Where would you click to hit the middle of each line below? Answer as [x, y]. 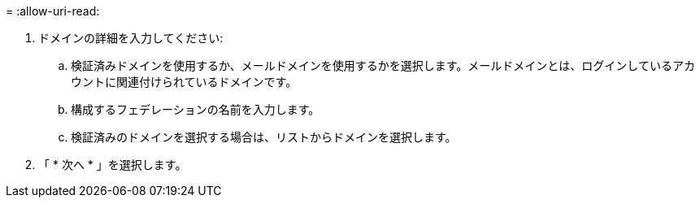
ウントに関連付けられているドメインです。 [184, 82]
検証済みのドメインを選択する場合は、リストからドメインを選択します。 [264, 137]
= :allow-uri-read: [53, 11]
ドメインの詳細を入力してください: [131, 38]
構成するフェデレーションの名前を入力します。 [196, 109]
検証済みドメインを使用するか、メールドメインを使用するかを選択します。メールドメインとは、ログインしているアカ [383, 65]
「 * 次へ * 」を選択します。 [113, 165]
